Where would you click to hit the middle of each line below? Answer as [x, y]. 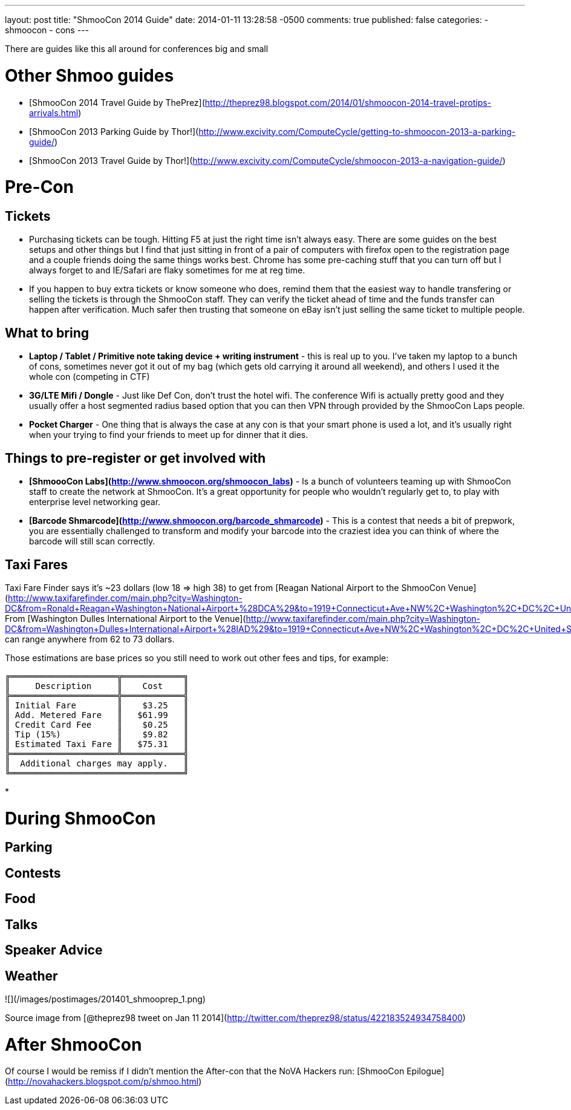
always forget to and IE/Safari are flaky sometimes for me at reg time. [167, 270]
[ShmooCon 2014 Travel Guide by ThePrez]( [117, 102]
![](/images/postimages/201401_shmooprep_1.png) [105, 999]
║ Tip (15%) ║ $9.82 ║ [97, 734]
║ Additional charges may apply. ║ [97, 763]
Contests [33, 873]
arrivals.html [54, 113]
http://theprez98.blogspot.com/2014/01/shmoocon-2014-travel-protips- [348, 102]
